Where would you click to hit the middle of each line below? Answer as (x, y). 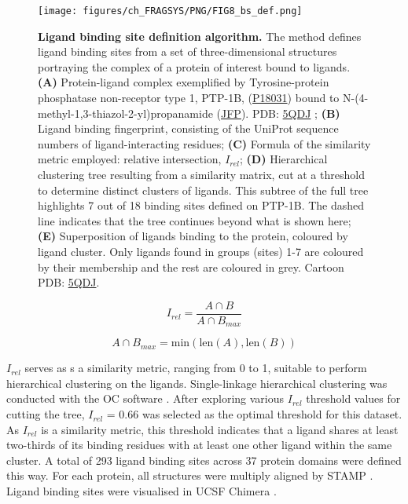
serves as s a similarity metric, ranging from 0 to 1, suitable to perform (196, 368)
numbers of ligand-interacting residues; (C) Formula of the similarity (204, 143)
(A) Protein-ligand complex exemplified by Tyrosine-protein (184, 82)
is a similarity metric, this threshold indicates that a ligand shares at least (220, 429)
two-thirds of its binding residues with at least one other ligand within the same (199, 445)
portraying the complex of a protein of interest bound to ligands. (194, 66)
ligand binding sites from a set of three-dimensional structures (187, 51)
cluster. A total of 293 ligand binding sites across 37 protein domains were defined (204, 460)
